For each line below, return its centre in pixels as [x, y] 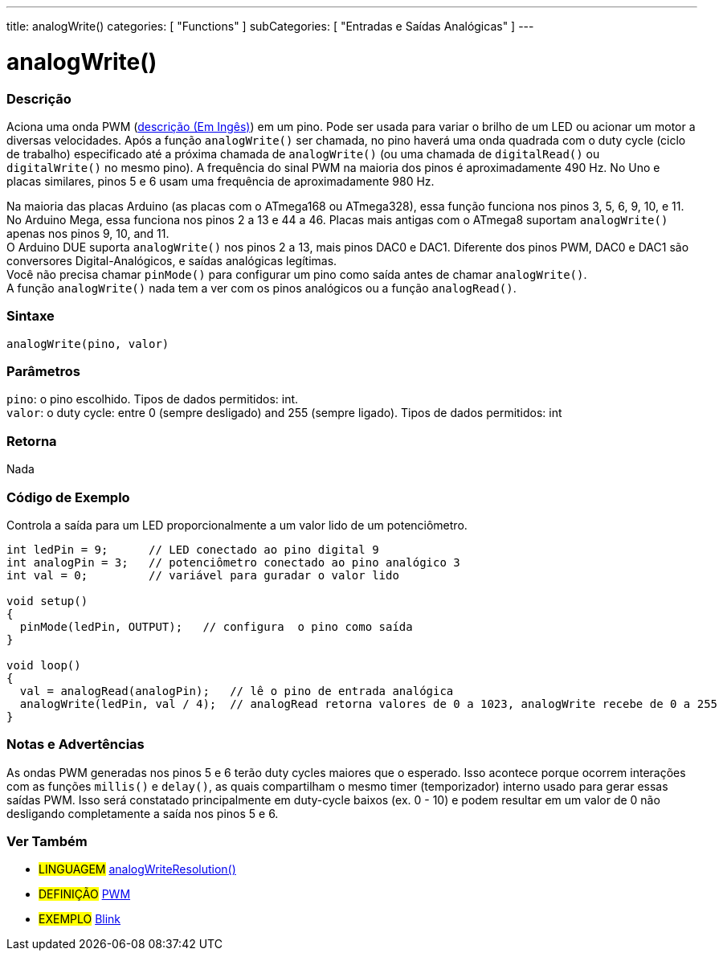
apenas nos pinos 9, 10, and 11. [88, 233]
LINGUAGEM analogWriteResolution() [137, 869]
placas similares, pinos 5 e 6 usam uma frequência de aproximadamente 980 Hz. [221, 181]
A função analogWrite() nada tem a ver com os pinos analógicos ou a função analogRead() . [261, 288]
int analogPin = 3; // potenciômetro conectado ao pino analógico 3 [233, 562]
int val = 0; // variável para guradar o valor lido [203, 575]
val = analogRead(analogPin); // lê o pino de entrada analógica [237, 691]
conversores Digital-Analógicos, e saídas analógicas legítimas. [172, 260]
